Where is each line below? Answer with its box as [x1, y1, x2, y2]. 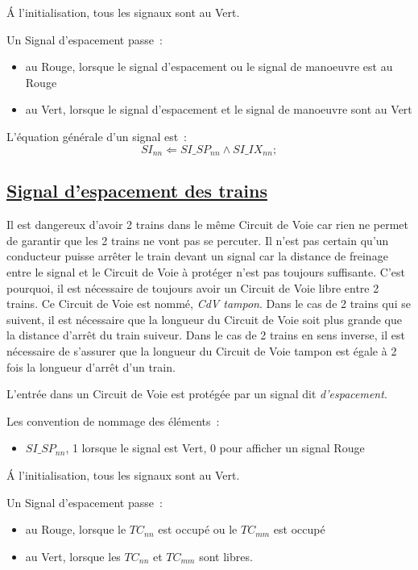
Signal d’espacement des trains [6, 178, 267, 203]
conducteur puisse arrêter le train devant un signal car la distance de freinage [6, 248, 388, 264]
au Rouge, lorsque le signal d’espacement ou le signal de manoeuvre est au [25, 58, 393, 75]
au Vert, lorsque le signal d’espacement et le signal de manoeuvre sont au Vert [25, 101, 412, 118]
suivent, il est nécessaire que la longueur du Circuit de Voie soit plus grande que [6, 310, 402, 327]
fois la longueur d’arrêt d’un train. [6, 358, 176, 375]
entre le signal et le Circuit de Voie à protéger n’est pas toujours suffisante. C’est [6, 264, 405, 280]
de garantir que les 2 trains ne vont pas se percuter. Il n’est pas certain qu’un [6, 231, 389, 248]
